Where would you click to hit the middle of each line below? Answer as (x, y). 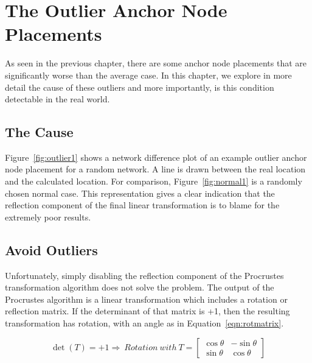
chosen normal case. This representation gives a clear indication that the (140, 193)
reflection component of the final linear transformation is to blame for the (142, 205)
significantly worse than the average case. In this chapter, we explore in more (148, 75)
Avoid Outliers (51, 249)
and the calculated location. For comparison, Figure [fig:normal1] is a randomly (154, 181)
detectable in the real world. (57, 99)
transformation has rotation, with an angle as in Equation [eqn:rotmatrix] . (144, 323)
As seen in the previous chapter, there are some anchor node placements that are (156, 63)
